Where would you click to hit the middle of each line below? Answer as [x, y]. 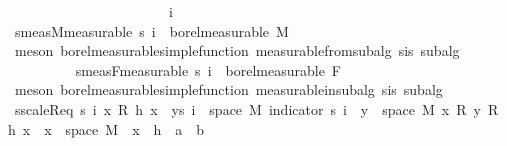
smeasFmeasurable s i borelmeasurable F [208, 69]
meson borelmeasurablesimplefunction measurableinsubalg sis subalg [228, 89]
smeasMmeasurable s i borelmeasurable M [151, 30]
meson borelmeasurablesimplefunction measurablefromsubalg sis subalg [237, 50]
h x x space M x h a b [106, 128]
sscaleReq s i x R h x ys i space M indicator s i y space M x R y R [256, 108]
